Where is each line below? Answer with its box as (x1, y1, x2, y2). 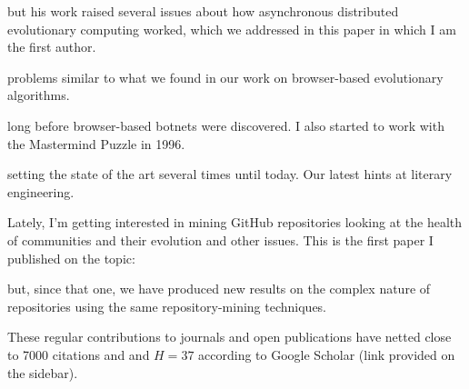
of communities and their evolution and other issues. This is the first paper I (7, 230, 434, 249)
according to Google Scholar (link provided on (198, 344, 455, 364)
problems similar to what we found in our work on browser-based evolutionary (7, 67, 444, 86)
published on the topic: (7, 248, 135, 267)
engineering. (7, 182, 75, 201)
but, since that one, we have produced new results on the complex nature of (7, 279, 431, 298)
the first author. (7, 37, 96, 56)
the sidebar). (7, 363, 78, 382)
